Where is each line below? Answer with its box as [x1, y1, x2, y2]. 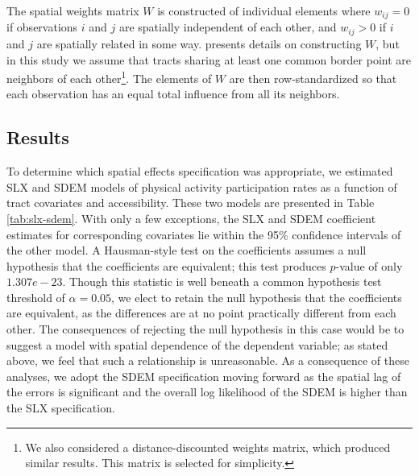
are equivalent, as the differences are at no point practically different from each [6, 304, 396, 321]
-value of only [335, 257, 403, 274]
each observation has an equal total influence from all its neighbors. [6, 85, 340, 102]
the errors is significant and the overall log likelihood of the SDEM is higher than [6, 383, 408, 400]
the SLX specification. [6, 399, 115, 416]
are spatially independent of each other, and [118, 19, 337, 35]
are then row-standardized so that [229, 69, 397, 86]
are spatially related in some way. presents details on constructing [36, 35, 362, 52]
